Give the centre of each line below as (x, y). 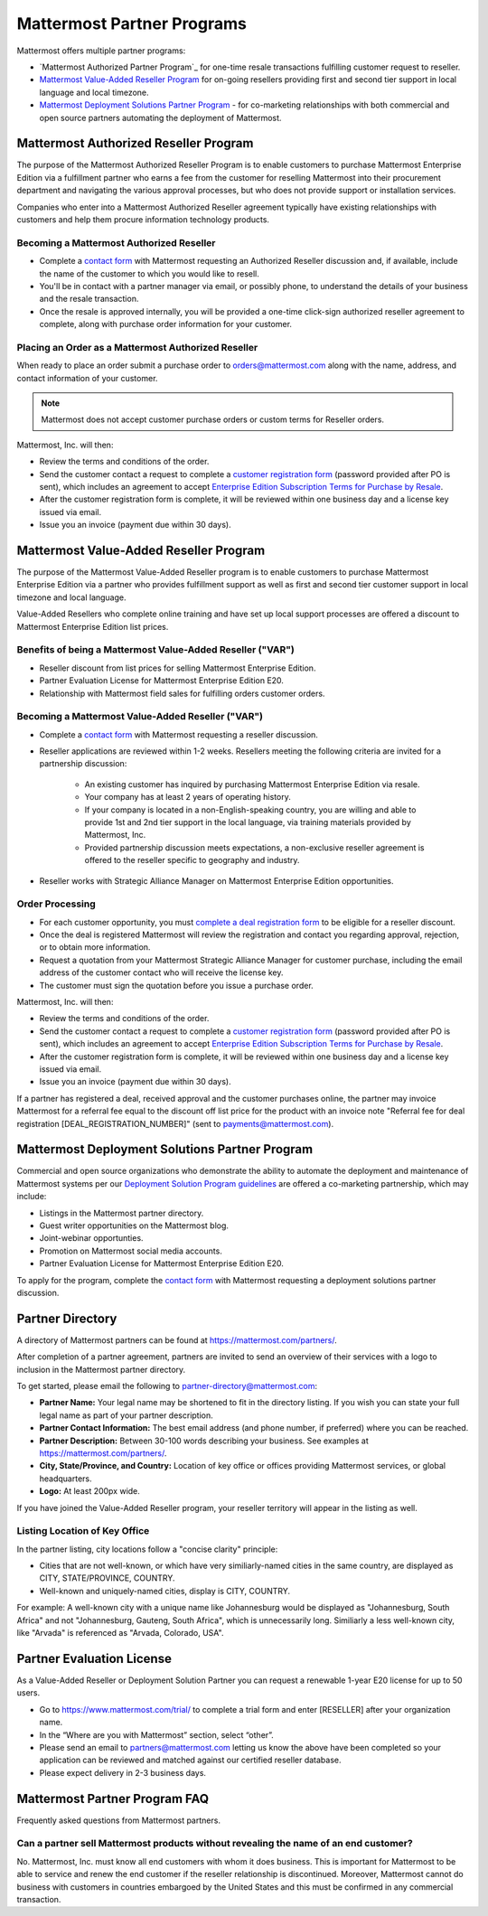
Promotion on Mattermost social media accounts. (131, 1251)
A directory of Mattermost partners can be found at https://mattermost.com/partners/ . (177, 1340)
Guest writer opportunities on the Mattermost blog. (134, 1226)
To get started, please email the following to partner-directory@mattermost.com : (167, 1386)
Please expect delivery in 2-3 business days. (123, 1772)
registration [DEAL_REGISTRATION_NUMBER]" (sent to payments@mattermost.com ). (175, 1123)
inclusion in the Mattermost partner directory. (101, 1369)
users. (28, 1693)
